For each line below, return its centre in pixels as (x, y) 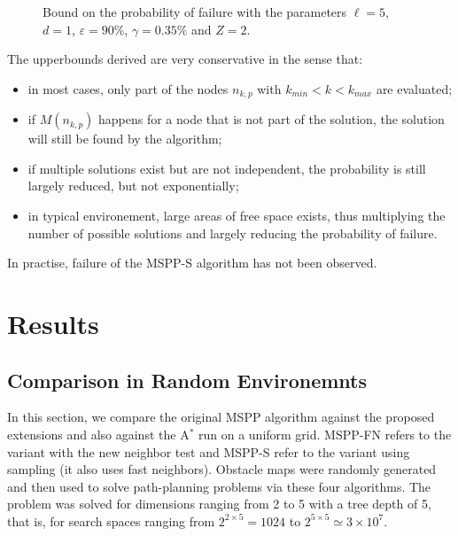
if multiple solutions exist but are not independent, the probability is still (227, 168)
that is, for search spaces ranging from (111, 520)
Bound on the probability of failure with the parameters (195, 12)
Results (53, 323)
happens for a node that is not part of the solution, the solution (271, 119)
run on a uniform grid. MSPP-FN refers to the (325, 434)
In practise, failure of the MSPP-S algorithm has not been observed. (192, 263)
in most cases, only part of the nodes (128, 88)
